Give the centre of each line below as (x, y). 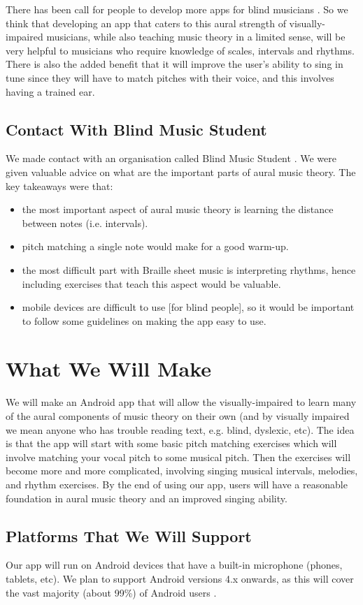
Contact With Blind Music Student (136, 129)
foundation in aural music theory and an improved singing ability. (147, 498)
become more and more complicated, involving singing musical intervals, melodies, (182, 471)
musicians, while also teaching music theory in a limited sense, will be (196, 37)
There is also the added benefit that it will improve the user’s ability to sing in (175, 64)
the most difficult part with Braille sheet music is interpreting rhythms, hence (189, 269)
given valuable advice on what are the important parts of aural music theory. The (181, 172)
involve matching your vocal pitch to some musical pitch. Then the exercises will (178, 457)
